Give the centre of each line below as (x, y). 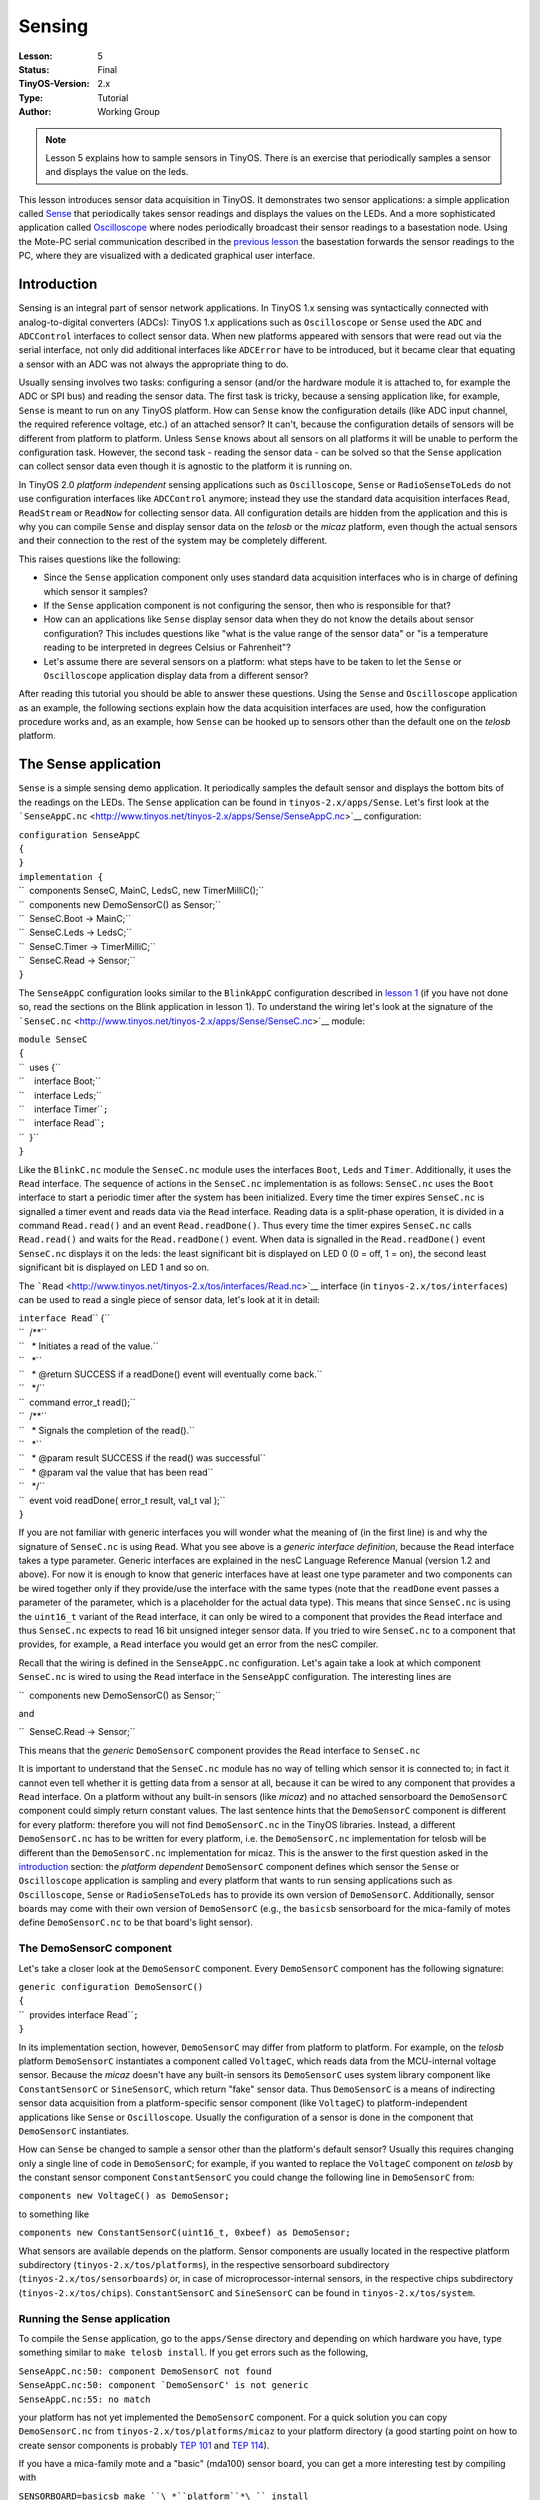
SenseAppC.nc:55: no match (84, 2399)
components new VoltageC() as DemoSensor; (124, 2196)
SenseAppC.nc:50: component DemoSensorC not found (145, 2371)
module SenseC (53, 1039)
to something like (54, 2214)
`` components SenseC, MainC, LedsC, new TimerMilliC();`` (141, 891)
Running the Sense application (94, 2318)
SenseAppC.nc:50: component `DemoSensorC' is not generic (163, 2385)
